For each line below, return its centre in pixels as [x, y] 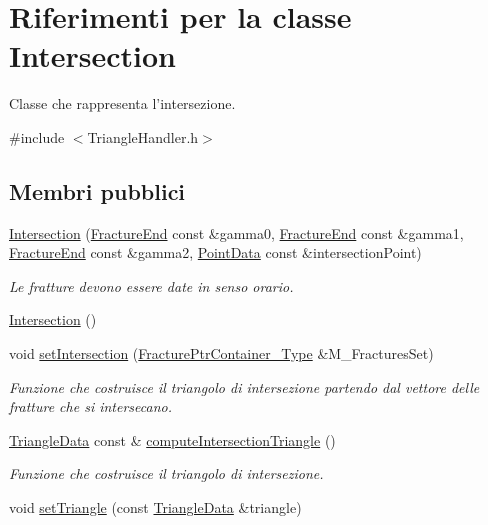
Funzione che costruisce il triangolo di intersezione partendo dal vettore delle [244, 386]
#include [37, 136]
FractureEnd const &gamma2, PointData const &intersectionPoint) [215, 252]
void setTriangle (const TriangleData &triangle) [155, 507]
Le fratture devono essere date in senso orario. [151, 285]
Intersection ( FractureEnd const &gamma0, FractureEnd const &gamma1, [236, 232]
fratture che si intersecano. [91, 406]
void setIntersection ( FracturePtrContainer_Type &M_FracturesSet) [221, 353]
